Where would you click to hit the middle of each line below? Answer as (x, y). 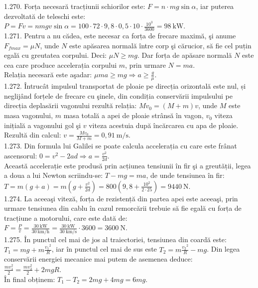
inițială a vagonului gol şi (43, 125)
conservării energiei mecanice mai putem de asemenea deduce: (98, 259)
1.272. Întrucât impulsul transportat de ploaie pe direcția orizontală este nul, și (125, 86)
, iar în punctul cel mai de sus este (104, 249)
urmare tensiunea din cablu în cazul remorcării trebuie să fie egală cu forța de (123, 208)
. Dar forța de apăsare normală (185, 55)
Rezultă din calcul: (33, 135)
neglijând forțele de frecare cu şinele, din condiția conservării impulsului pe (118, 95)
